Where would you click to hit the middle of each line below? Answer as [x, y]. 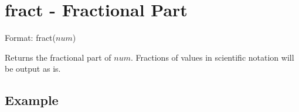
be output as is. [33, 69]
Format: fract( [30, 38]
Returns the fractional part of [58, 57]
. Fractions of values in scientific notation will [213, 57]
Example [32, 100]
